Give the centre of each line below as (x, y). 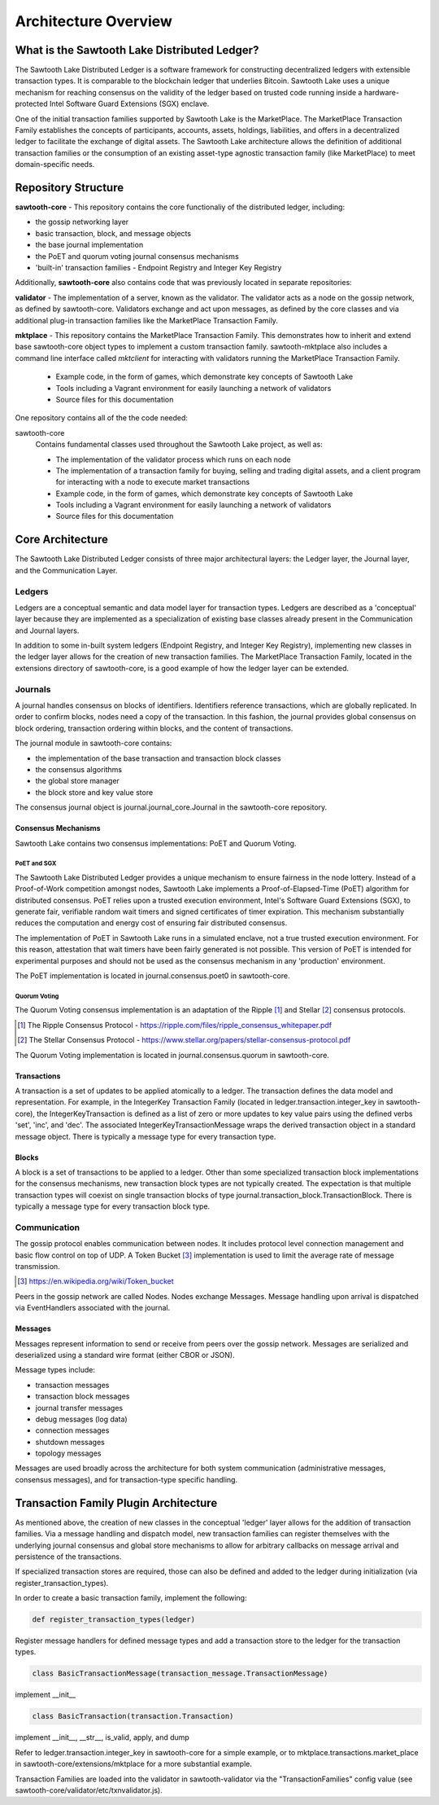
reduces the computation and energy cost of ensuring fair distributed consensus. (151, 923)
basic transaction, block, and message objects (113, 233)
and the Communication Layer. (66, 570)
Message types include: (55, 1370)
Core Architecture (62, 540)
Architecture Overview (93, 21)
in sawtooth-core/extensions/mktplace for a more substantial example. (133, 1764)
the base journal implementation (89, 245)
